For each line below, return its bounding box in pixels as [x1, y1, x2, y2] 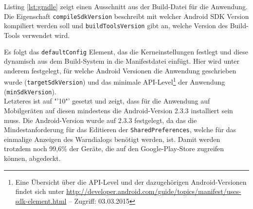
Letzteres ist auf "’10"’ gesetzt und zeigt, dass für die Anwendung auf [4, 96, 210, 106]
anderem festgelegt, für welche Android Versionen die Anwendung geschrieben [4, 65, 236, 75]
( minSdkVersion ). [4, 86, 56, 96]
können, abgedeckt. [4, 153, 61, 163]
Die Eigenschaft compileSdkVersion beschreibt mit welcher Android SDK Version [4, 11, 249, 21]
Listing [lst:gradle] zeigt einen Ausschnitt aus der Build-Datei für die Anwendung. [4, 1, 248, 11]
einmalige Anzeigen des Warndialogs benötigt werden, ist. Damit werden [4, 134, 220, 144]
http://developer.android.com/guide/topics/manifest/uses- [66, 186, 241, 196]
